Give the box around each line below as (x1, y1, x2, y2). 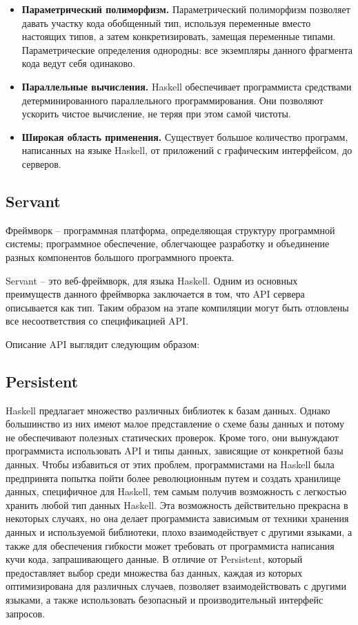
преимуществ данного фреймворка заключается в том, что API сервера (6, 287, 305, 301)
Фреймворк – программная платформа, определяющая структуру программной (6, 222, 335, 237)
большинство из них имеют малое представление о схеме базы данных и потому (6, 416, 345, 431)
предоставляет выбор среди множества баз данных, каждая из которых (6, 565, 303, 579)
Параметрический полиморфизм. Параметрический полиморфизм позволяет (21, 2, 350, 16)
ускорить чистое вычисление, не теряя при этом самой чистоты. (21, 106, 291, 121)
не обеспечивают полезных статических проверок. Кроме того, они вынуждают (6, 430, 339, 444)
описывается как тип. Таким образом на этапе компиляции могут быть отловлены (6, 300, 349, 314)
